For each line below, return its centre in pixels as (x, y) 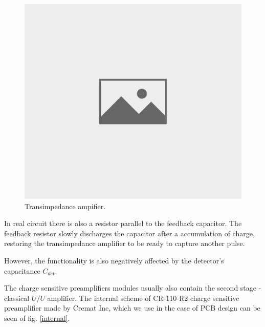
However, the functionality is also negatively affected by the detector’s (114, 261)
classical (17, 298)
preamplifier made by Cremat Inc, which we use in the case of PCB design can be (132, 308)
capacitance (22, 270)
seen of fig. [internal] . (37, 318)
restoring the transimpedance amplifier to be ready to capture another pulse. (125, 243)
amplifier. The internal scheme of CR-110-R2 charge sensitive (143, 298)
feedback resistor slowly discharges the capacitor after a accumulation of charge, (129, 233)
